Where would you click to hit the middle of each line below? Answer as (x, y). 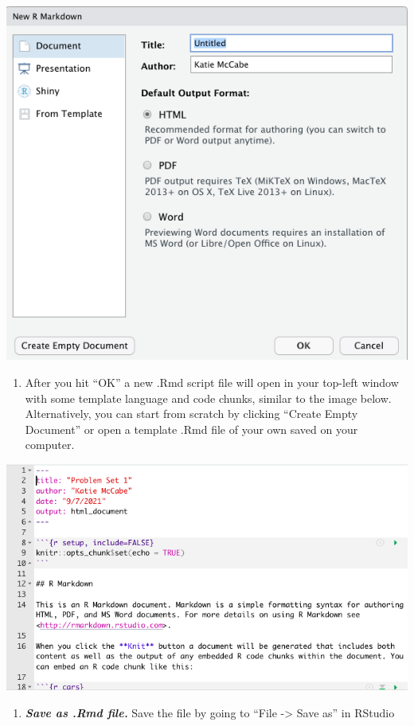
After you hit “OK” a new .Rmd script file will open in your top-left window (212, 383)
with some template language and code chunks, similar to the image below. (208, 398)
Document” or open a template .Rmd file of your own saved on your (191, 429)
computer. (50, 445)
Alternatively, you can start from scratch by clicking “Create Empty (191, 414)
